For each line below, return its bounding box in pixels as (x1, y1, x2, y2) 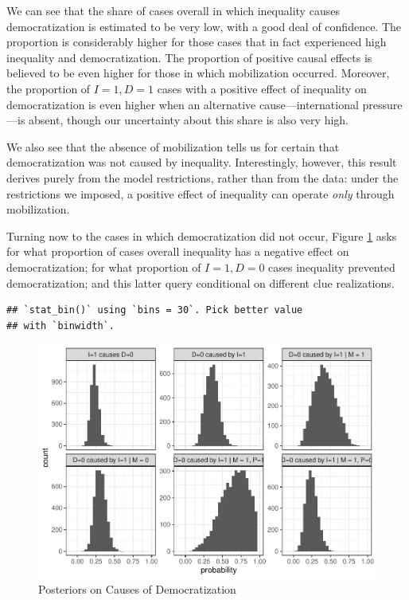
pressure (362, 96, 403, 112)
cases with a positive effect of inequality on (157, 80, 367, 96)
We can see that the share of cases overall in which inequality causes (6, 2, 340, 18)
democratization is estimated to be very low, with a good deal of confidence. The (6, 18, 402, 34)
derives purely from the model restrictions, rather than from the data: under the (6, 169, 399, 186)
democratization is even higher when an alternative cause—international (6, 96, 359, 112)
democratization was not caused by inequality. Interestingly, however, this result (6, 154, 397, 171)
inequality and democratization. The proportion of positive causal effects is (6, 49, 372, 65)
